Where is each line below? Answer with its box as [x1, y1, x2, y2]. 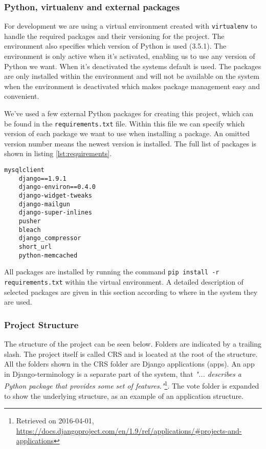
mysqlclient [4, 166, 45, 174]
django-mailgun [18, 200, 70, 208]
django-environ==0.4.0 [18, 183, 96, 191]
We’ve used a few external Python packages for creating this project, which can [4, 108, 254, 119]
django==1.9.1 [18, 175, 66, 182]
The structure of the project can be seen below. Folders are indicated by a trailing [4, 338, 262, 349]
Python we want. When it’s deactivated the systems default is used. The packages [4, 60, 261, 71]
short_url [18, 243, 52, 250]
